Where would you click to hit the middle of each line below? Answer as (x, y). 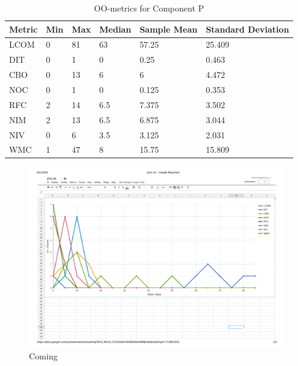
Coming (43, 356)
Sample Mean (169, 29)
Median (115, 29)
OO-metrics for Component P (149, 8)
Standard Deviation (248, 29)
